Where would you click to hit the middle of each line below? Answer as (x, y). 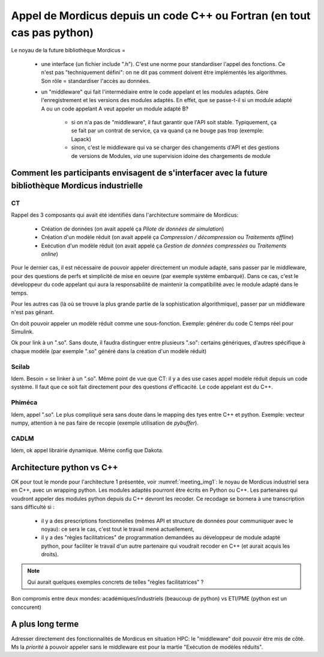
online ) (49, 254)
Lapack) (81, 139)
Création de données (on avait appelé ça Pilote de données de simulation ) (133, 229)
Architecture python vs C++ (64, 468)
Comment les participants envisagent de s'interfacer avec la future (139, 173)
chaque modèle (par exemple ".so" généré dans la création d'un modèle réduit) (109, 351)
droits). (50, 554)
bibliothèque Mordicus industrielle (77, 186)
